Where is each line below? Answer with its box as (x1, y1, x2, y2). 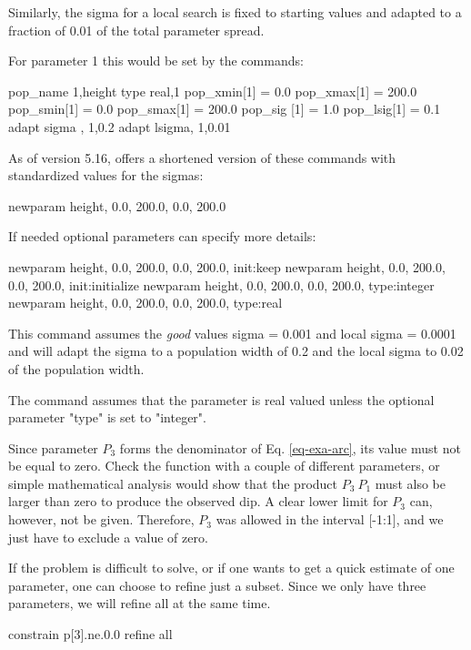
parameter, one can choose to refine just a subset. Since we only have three (8, 575, 426, 594)
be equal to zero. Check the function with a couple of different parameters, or (8, 456, 440, 475)
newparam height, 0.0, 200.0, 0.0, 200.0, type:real (8, 293, 283, 312)
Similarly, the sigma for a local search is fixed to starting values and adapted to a (8, 3, 462, 21)
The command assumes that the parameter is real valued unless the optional (8, 390, 435, 409)
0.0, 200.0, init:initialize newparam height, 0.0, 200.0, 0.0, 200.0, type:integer (8, 275, 435, 294)
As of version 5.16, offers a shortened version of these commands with (8, 147, 396, 167)
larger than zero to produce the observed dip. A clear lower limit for (8, 492, 388, 511)
